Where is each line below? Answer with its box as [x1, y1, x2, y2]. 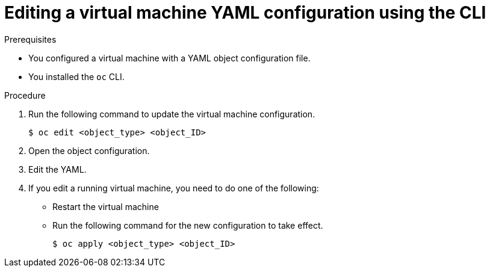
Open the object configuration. [28, 145, 150, 156]
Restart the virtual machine [52, 201, 159, 212]
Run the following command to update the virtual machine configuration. [28, 108, 315, 119]
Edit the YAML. [28, 164, 87, 175]
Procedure [4, 90, 46, 100]
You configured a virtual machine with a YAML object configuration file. [28, 52, 311, 63]
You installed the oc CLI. [28, 71, 125, 82]
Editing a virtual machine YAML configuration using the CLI [4, 2, 486, 23]
